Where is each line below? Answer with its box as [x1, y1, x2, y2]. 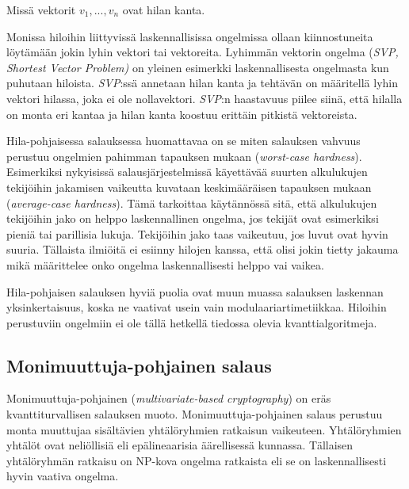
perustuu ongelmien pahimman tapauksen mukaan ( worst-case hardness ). [6, 147, 362, 164]
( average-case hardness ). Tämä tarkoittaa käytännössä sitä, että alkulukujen [6, 194, 377, 211]
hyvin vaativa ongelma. [6, 468, 119, 484]
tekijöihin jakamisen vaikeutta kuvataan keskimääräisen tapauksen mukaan [6, 178, 372, 195]
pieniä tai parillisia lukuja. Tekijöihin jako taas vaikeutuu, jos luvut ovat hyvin [6, 225, 388, 242]
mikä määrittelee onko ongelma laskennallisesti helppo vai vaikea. [6, 256, 324, 273]
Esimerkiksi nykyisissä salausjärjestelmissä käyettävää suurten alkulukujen [6, 163, 368, 180]
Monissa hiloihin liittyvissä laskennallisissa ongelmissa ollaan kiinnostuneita [6, 28, 373, 44]
